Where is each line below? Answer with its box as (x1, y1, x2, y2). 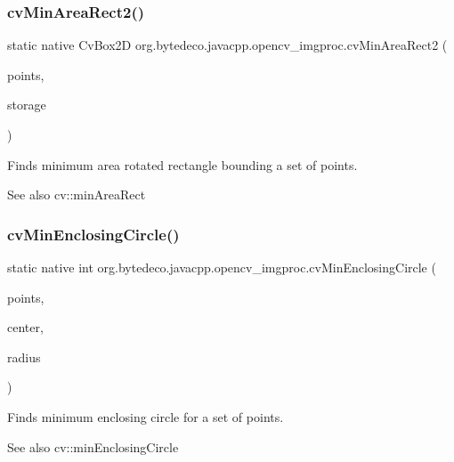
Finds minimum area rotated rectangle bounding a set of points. (7, 155, 358, 174)
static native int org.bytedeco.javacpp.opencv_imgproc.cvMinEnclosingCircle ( (7, 258, 436, 276)
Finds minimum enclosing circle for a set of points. (7, 407, 284, 426)
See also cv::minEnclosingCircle (7, 437, 179, 456)
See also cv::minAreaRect (7, 185, 146, 204)
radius (7, 347, 41, 366)
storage (7, 95, 46, 114)
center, (7, 318, 44, 336)
